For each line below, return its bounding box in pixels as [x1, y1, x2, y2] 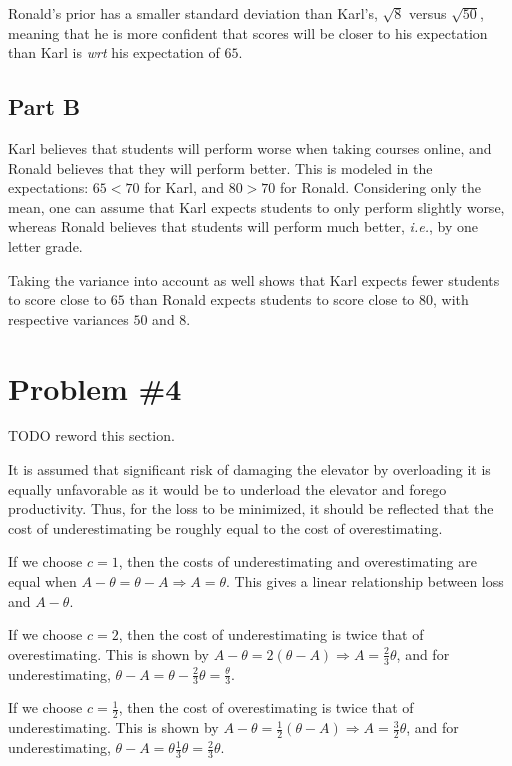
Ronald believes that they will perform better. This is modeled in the [8, 157, 433, 178]
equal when [8, 571, 77, 592]
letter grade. [8, 235, 83, 256]
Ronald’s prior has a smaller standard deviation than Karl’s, [8, 3, 378, 23]
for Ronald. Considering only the [279, 177, 482, 198]
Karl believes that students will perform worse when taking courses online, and [8, 137, 492, 158]
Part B [8, 91, 81, 122]
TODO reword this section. [8, 425, 175, 446]
